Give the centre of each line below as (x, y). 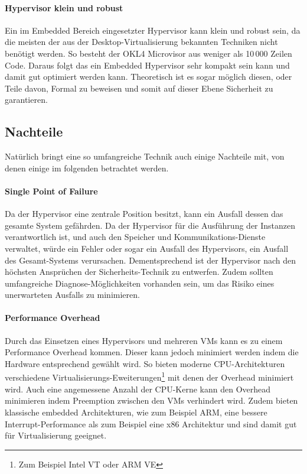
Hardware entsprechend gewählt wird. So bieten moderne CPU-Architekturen (145, 363)
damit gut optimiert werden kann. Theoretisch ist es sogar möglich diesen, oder (148, 77)
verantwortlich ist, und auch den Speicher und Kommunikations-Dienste (135, 237)
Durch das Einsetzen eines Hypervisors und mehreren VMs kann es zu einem (144, 340)
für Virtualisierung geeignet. (56, 435)
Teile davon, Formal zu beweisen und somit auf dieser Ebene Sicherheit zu (139, 88)
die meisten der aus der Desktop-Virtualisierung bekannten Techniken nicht (141, 42)
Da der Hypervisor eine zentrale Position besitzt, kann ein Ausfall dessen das (144, 214)
